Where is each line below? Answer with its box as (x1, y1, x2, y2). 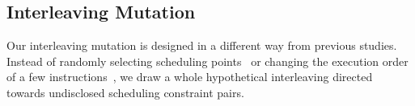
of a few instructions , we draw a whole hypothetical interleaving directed (6, 68, 373, 85)
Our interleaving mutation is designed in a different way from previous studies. (6, 37, 397, 54)
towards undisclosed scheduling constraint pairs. (6, 84, 244, 100)
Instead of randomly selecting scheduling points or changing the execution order (6, 52, 409, 69)
